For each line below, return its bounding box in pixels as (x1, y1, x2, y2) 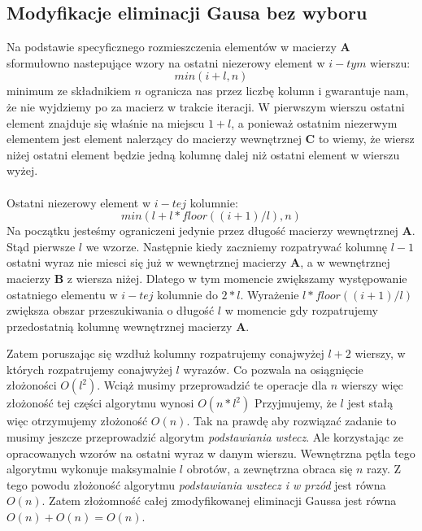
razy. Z (366, 460, 402, 477)
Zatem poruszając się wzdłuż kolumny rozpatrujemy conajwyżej (7, 345, 324, 362)
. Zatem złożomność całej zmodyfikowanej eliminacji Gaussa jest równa (41, 492, 397, 509)
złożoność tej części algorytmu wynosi (7, 394, 194, 411)
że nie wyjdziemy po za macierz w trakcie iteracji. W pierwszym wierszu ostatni (7, 98, 405, 115)
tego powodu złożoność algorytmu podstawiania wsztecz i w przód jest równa (7, 476, 386, 493)
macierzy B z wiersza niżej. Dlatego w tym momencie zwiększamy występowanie (7, 269, 407, 286)
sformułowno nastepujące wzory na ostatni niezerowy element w (7, 54, 325, 71)
